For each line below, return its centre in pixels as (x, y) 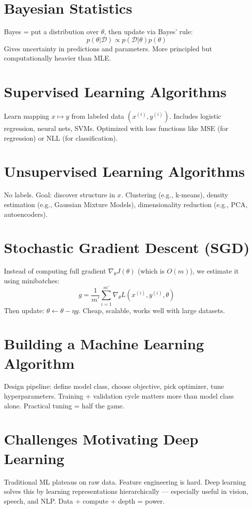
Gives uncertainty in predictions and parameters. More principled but (108, 48)
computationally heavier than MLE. (58, 58)
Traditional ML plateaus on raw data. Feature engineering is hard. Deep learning (125, 481)
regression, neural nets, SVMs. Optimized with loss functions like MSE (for (116, 128)
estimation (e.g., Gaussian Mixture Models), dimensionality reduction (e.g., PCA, (126, 204)
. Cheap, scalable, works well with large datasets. (152, 310)
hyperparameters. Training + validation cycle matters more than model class (119, 396)
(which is (151, 271)
